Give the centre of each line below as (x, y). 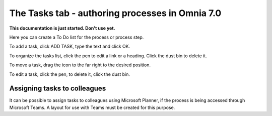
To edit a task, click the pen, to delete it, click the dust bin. (70, 74)
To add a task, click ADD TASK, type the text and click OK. (70, 46)
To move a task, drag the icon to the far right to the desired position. (80, 65)
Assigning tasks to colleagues (58, 89)
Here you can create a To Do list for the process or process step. (77, 37)
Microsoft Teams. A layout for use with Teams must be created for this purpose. (92, 107)
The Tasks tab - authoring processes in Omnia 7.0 (115, 13)
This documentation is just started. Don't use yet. (62, 28)
